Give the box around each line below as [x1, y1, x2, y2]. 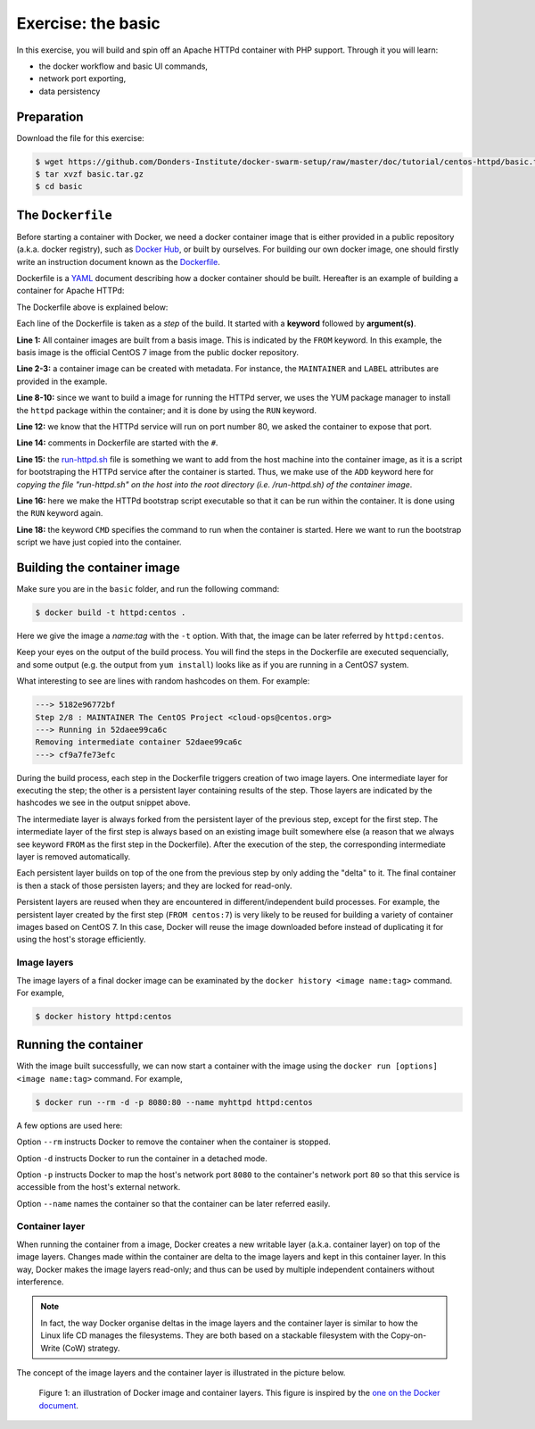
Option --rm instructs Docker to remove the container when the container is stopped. [16, 1136, 332, 1147]
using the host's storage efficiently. [16, 934, 146, 945]
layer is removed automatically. [16, 852, 131, 862]
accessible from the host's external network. [16, 1182, 181, 1192]
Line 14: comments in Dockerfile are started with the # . [16, 437, 218, 448]
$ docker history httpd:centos [35, 1011, 173, 1021]
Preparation [16, 109, 84, 124]
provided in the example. [16, 376, 108, 386]
